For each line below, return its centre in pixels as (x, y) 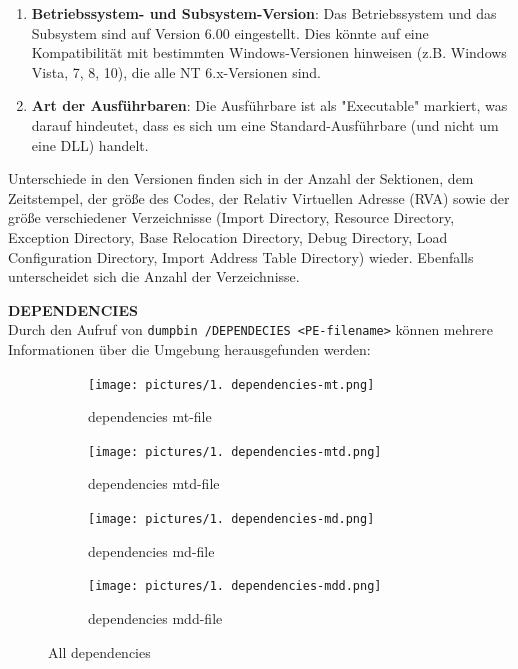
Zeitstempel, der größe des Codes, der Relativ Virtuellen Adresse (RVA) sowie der (259, 197)
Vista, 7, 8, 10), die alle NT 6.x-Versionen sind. (176, 71)
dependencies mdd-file (155, 617)
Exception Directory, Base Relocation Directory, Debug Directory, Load (228, 236)
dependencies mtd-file (154, 483)
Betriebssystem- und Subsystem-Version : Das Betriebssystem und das (264, 13)
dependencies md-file (151, 550)
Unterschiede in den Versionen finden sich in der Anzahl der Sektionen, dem (241, 178)
